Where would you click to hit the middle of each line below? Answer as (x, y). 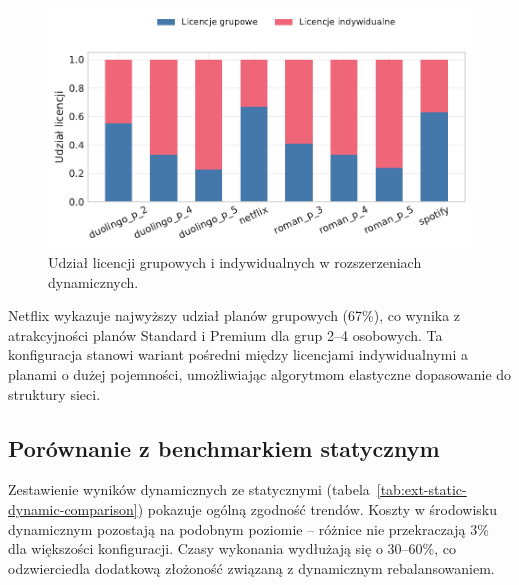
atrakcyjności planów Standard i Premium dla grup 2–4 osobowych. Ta (225, 334)
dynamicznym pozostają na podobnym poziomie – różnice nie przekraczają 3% (248, 528)
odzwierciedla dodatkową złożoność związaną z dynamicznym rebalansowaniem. (251, 567)
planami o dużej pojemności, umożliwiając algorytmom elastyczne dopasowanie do (260, 374)
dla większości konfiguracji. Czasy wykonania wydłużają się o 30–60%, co (232, 548)
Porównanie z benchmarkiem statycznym (224, 447)
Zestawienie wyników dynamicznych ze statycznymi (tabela (189, 489)
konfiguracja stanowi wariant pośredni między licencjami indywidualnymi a (238, 354)
